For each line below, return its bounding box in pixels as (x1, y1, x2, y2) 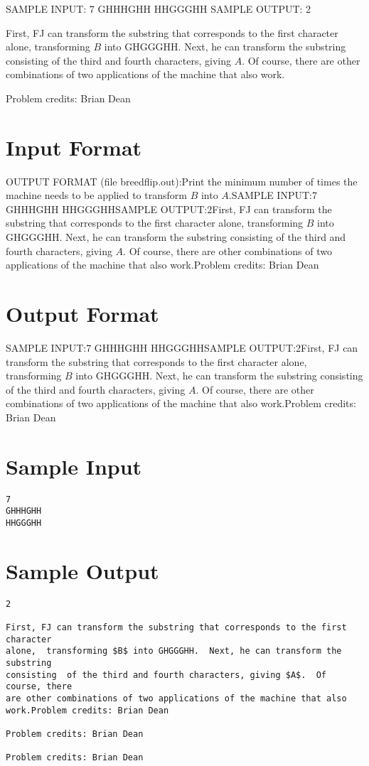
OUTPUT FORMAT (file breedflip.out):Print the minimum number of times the (6, 173, 358, 188)
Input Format (6, 132, 142, 161)
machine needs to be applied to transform (6, 188, 187, 203)
